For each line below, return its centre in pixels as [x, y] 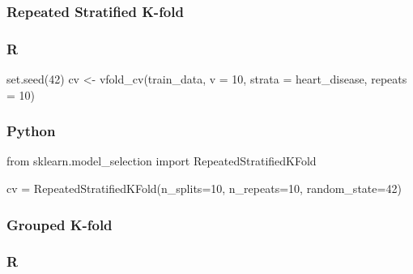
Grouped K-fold [60, 224]
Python [31, 131]
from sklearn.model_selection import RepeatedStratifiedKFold [162, 161]
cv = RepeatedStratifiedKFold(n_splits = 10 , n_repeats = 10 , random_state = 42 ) [204, 188]
